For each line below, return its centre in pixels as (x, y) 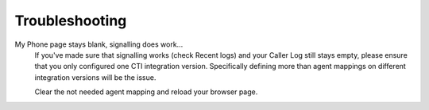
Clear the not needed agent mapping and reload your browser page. (146, 92)
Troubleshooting (71, 21)
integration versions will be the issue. (95, 77)
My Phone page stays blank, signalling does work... (99, 44)
